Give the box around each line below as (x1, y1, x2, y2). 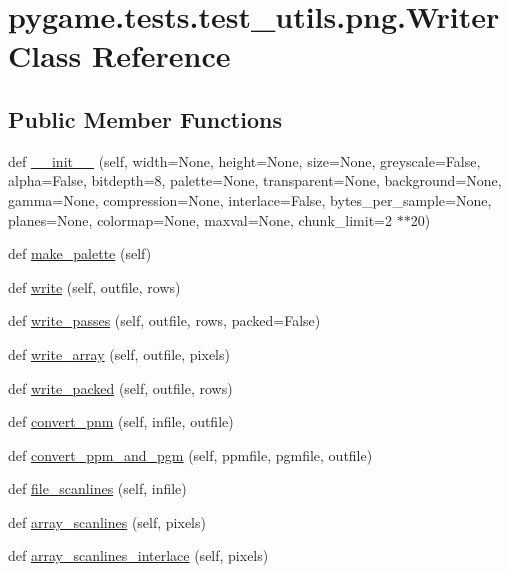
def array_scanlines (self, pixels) (8, 511, 206, 532)
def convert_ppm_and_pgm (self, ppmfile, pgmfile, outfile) (8, 444, 373, 465)
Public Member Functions (8, 103, 282, 134)
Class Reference (8, 35, 231, 76)
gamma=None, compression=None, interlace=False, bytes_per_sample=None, (8, 189, 492, 210)
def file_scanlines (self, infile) (8, 478, 187, 499)
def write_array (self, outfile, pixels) (8, 343, 230, 364)
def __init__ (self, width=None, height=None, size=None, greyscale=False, (8, 150, 481, 171)
